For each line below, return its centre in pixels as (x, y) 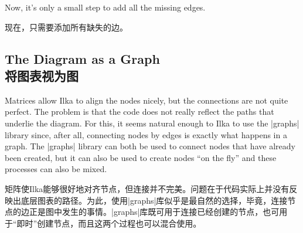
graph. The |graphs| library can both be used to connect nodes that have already (150, 146)
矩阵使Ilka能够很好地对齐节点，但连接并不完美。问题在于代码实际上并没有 (147, 188)
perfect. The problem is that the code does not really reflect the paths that (139, 112)
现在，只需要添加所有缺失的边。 (66, 27)
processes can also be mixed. (56, 169)
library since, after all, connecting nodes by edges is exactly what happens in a (146, 134)
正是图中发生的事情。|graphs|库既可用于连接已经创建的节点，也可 (154, 212)
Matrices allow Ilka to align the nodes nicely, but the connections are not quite (147, 100)
